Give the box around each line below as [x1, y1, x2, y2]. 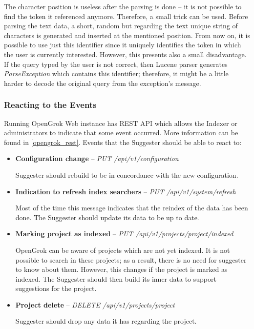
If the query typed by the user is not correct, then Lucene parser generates [4, 59, 228, 69]
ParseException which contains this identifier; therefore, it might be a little [4, 68, 229, 79]
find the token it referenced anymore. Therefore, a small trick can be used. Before [4, 11, 248, 21]
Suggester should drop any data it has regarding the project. [15, 316, 197, 326]
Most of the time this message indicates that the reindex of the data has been [15, 203, 248, 213]
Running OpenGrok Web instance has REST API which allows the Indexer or [4, 118, 237, 128]
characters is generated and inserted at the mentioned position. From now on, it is [4, 30, 250, 40]
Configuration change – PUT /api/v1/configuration [15, 153, 179, 164]
